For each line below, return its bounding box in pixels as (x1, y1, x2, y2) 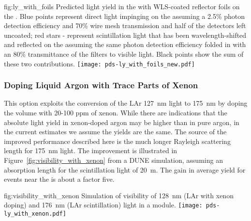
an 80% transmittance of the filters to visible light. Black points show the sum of (4, 48, 244, 59)
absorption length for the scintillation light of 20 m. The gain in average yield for (4, 164, 246, 174)
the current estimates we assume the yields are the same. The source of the (4, 126, 227, 137)
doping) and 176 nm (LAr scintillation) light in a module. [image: (4, 200, 203, 210)
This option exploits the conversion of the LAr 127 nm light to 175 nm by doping (4, 98, 248, 108)
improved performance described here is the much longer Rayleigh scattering (4, 136, 231, 146)
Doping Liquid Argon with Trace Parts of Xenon (4, 79, 198, 91)
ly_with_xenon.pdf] (4, 210, 66, 218)
